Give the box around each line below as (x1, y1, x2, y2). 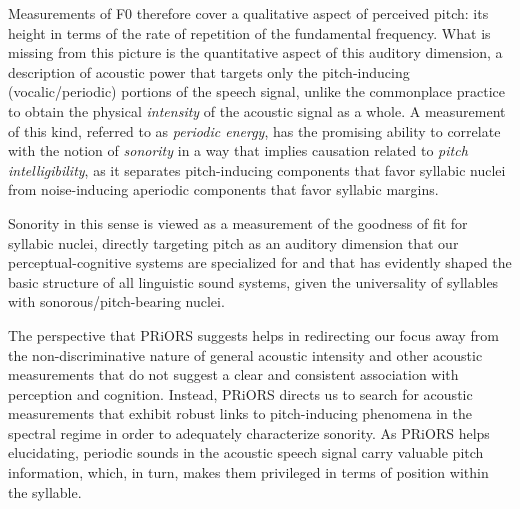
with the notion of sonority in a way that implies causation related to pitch (8, 140, 468, 161)
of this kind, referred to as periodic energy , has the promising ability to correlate (8, 120, 501, 141)
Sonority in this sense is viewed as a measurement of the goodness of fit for (8, 212, 468, 233)
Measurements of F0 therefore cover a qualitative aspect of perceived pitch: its (8, 3, 489, 23)
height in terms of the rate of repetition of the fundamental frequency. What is (8, 22, 491, 43)
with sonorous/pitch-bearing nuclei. (8, 291, 225, 312)
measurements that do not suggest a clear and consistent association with (8, 364, 459, 385)
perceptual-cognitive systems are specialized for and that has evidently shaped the (8, 252, 512, 273)
